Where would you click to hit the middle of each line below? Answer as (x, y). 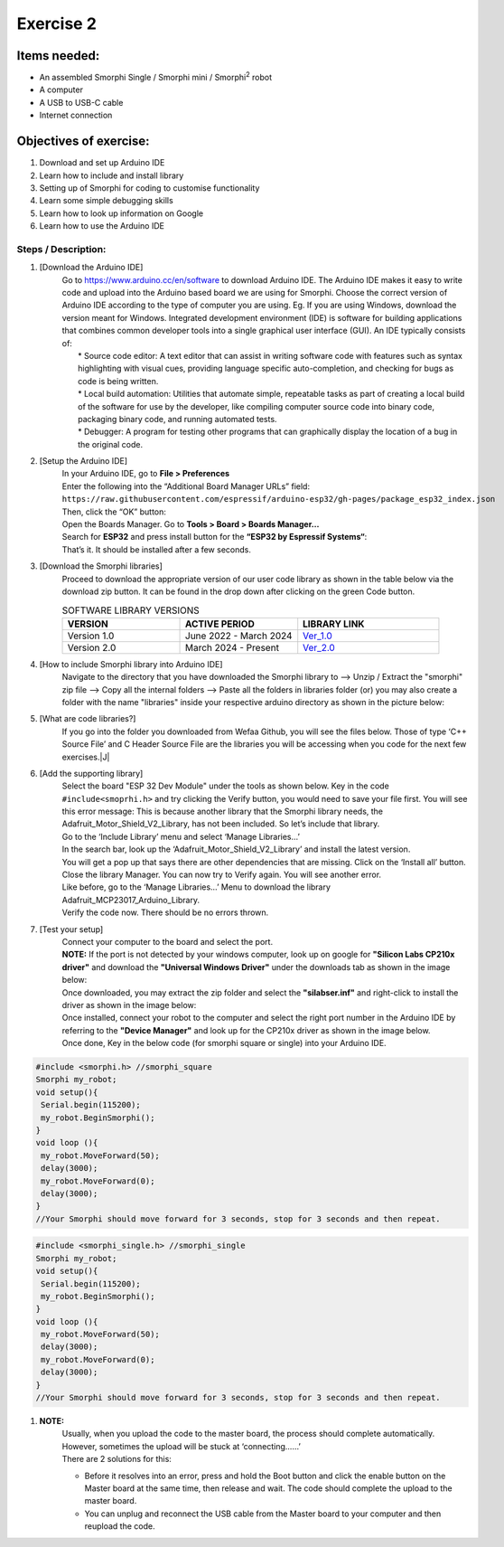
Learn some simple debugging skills (106, 201)
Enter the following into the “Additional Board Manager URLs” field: (186, 486)
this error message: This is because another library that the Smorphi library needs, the (223, 811)
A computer (61, 90)
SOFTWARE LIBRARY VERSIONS (131, 610)
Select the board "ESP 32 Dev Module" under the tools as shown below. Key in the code (226, 786)
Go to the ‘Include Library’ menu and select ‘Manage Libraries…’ (181, 836)
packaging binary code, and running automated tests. (177, 419)
